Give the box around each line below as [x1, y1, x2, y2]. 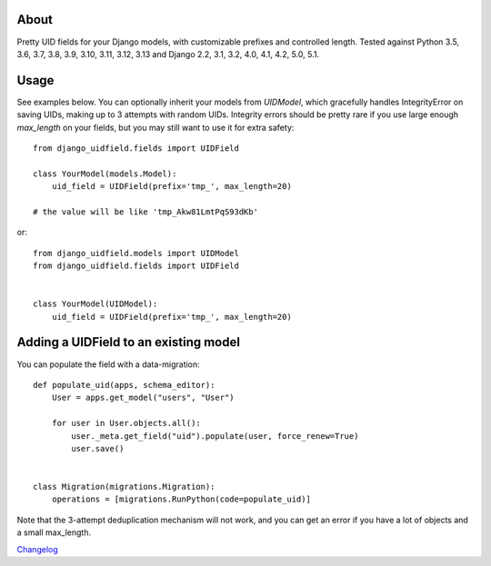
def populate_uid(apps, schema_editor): [33, 380, 215, 390]
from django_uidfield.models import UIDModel [33, 248, 240, 258]
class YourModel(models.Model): [33, 168, 177, 179]
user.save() [71, 443, 125, 453]
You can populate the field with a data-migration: [16, 359, 200, 370]
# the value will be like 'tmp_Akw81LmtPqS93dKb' [33, 206, 259, 217]
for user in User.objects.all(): [51, 418, 202, 429]
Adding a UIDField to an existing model [16, 334, 241, 350]
